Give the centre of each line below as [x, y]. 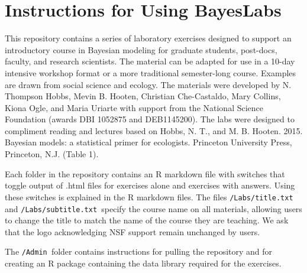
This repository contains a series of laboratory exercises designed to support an [148, 38]
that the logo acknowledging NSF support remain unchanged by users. [133, 231]
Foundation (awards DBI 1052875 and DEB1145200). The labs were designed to [150, 119]
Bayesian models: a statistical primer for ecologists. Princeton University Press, [148, 142]
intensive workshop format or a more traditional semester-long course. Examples [151, 72]
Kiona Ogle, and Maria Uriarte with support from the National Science [134, 107]
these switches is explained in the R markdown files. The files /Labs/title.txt [149, 196]
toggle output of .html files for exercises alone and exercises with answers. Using [150, 185]
